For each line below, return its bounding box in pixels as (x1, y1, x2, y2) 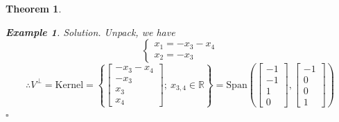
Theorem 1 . (6, 1, 62, 15)
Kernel (55, 80, 84, 90)
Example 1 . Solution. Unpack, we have (6, 24, 175, 39)
